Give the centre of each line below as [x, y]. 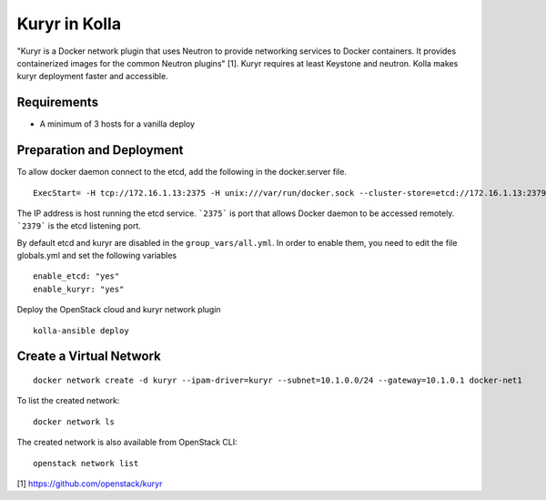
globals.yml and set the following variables [97, 256]
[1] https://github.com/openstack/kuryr [90, 484]
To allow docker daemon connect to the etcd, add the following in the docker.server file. [182, 172]
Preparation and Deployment [100, 150]
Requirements [58, 102]
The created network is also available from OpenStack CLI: [127, 443]
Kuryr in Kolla [69, 24]
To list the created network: [68, 401]
